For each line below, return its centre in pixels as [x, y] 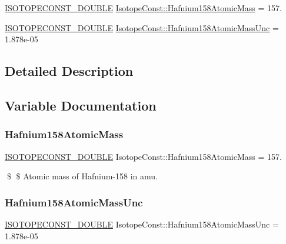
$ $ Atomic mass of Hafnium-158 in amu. [82, 176]
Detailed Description [69, 71]
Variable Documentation [81, 105]
